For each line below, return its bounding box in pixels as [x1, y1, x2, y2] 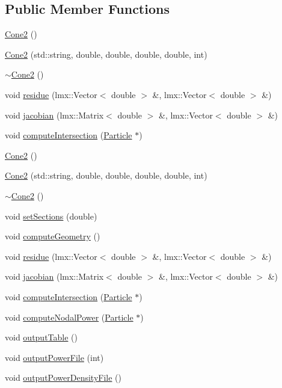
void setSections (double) [5, 209, 97, 222]
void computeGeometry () [5, 230, 100, 242]
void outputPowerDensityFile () [5, 371, 122, 384]
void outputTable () [5, 331, 78, 343]
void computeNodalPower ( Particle [5, 310, 133, 323]
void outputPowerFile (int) [5, 351, 104, 363]
